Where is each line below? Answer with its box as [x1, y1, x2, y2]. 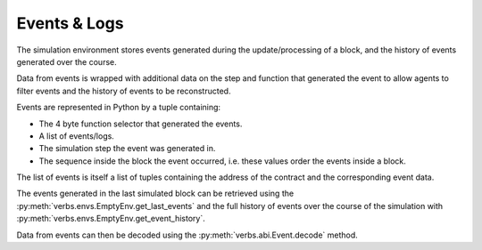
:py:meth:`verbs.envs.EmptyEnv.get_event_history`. [16, 214, 205, 224]
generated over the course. [16, 56, 117, 67]
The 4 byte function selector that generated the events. [38, 118, 243, 129]
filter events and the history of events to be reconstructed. [16, 85, 231, 96]
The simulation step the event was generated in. [38, 143, 216, 154]
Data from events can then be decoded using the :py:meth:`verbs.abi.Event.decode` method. [16, 230, 359, 240]
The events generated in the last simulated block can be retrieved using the [16, 188, 295, 199]
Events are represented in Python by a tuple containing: [16, 102, 221, 113]
